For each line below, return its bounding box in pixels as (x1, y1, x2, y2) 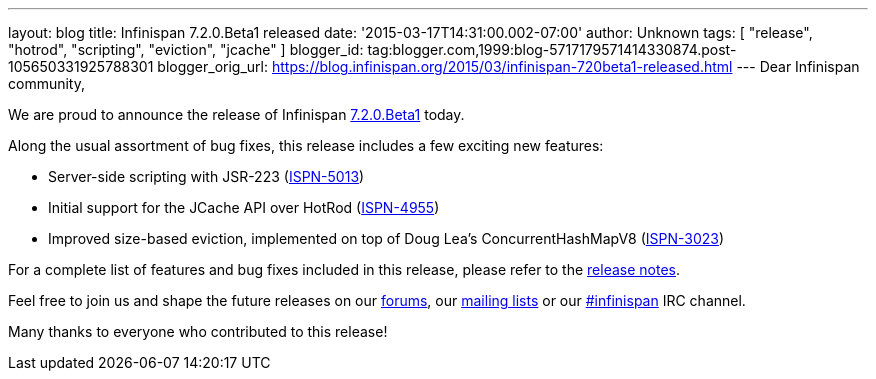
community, (8, 75, 85, 92)
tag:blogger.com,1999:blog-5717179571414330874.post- (367, 41, 737, 58)
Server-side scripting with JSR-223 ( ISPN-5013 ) (48, 168, 365, 185)
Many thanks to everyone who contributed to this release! (8, 323, 388, 340)
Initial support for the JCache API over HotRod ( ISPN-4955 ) (48, 199, 440, 216)
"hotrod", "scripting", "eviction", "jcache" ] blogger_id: (8, 41, 364, 58)
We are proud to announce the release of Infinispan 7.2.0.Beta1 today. (8, 106, 465, 123)
